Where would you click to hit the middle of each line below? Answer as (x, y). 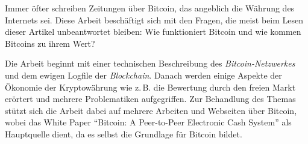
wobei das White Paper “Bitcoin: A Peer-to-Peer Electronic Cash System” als (148, 122)
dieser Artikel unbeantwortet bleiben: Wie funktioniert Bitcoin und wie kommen (153, 31)
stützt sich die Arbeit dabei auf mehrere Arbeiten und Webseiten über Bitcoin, (151, 110)
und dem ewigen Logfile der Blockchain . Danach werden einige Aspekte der (143, 75)
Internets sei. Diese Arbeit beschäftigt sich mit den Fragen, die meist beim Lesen (154, 19)
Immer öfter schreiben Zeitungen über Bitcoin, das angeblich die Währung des (150, 8)
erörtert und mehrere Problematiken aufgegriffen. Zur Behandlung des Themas (150, 99)
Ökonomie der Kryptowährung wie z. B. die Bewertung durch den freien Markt (150, 87)
